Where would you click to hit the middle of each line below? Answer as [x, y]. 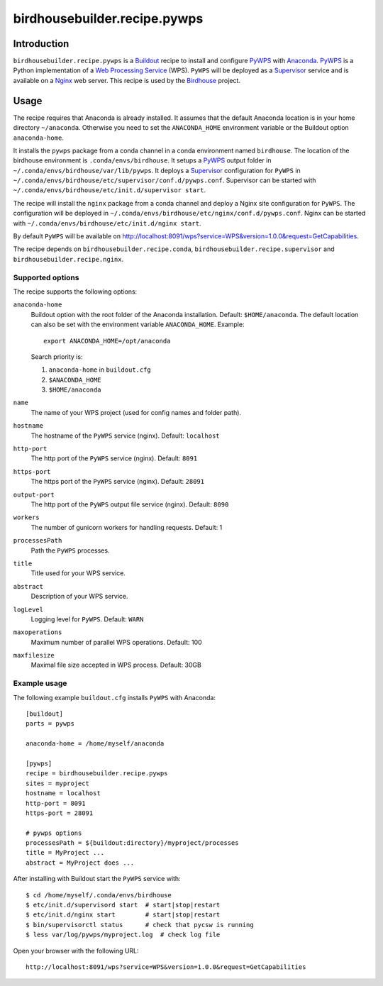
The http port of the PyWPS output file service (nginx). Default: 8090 [130, 504]
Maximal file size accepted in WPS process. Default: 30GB [116, 665]
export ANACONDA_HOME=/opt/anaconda [107, 341]
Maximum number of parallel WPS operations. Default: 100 [116, 642]
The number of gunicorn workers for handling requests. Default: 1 [127, 527]
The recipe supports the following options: [75, 292]
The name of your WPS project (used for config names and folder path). [136, 412]
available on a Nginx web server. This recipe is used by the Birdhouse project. [127, 80]
